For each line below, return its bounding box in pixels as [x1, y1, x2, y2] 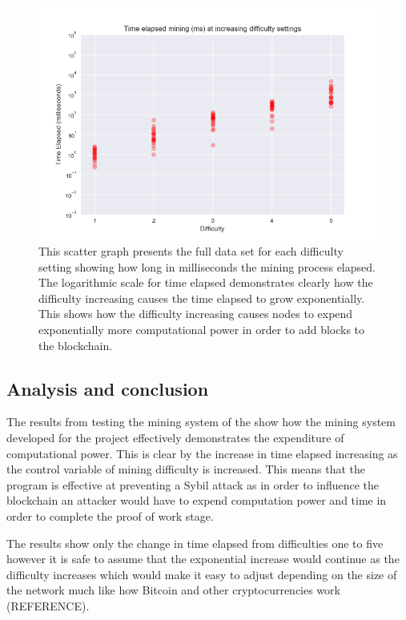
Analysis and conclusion [6, 376, 209, 401]
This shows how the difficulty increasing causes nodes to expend [38, 305, 353, 322]
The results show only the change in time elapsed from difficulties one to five [6, 534, 384, 551]
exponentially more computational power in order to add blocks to [38, 321, 365, 338]
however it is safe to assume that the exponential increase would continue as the [6, 550, 400, 567]
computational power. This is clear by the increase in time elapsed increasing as [6, 445, 398, 461]
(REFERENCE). [6, 597, 90, 614]
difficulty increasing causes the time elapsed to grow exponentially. [38, 289, 365, 306]
